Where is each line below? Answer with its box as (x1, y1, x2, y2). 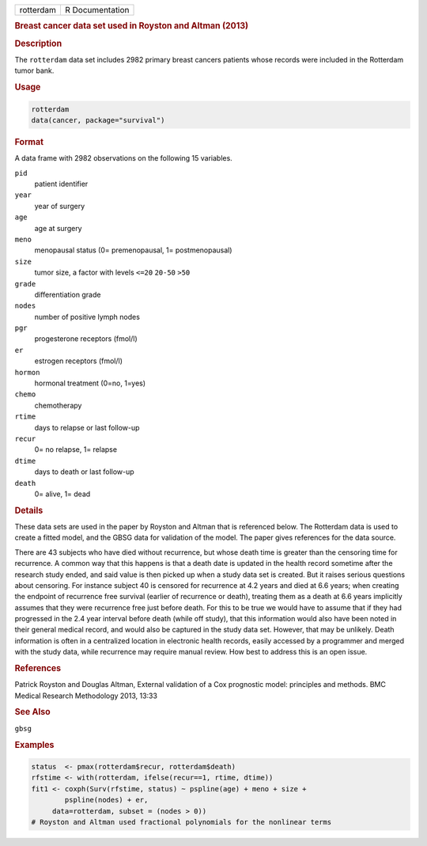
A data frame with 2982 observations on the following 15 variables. (14, 154, 232, 163)
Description (14, 38, 62, 49)
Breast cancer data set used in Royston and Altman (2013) (14, 21, 249, 32)
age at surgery (34, 223, 82, 233)
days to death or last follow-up (34, 467, 134, 476)
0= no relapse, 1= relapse (34, 445, 118, 454)
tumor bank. (14, 66, 55, 75)
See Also (14, 707, 51, 718)
